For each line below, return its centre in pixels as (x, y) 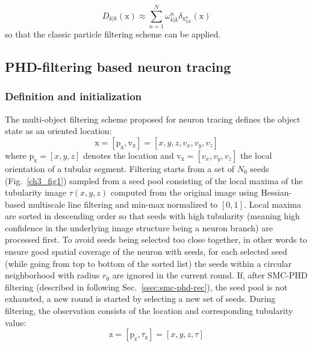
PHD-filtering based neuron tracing (118, 67)
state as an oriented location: (58, 131)
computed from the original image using (184, 192)
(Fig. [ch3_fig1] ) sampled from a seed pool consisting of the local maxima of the (154, 180)
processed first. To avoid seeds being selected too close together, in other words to (156, 239)
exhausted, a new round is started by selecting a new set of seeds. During (140, 299)
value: (16, 322)
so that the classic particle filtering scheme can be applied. (113, 34)
